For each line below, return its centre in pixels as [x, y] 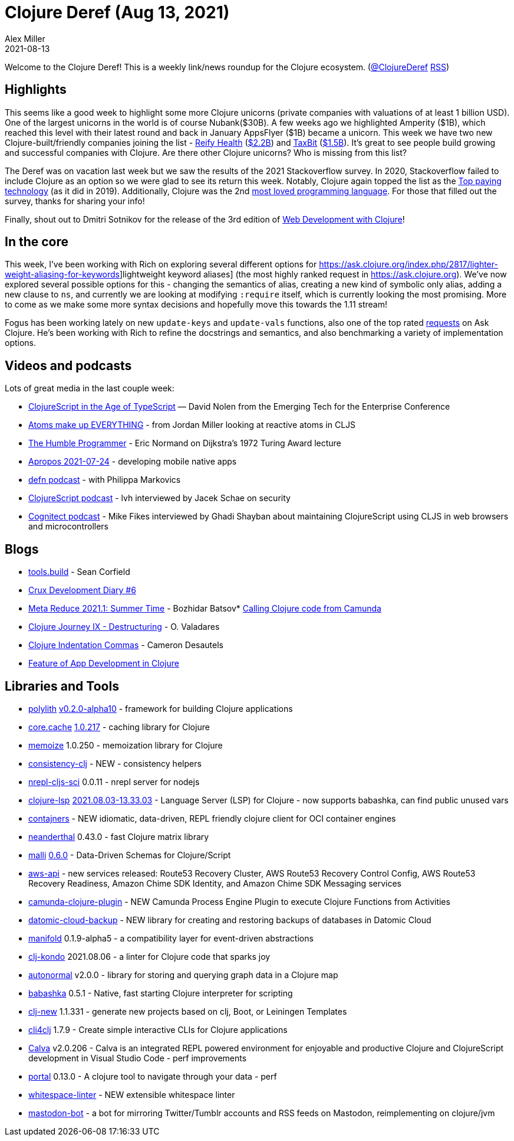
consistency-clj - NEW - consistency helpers [115, 763]
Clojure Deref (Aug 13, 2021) [117, 12]
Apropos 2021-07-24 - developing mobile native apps [133, 462]
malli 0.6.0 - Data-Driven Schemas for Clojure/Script [130, 855]
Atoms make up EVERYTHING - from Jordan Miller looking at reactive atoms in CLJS [192, 425]
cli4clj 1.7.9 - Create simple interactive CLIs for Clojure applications [158, 1029]
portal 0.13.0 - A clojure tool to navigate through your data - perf [153, 1076]
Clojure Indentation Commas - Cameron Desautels [126, 645]
